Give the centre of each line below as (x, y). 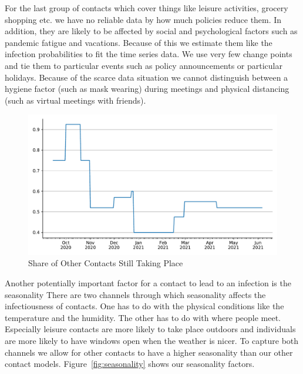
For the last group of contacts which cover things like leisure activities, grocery (147, 8)
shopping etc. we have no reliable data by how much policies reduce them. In (143, 19)
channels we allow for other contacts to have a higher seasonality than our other (149, 352)
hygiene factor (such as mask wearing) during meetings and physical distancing (147, 89)
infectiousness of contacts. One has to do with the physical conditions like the (144, 306)
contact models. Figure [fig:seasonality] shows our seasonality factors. (130, 364)
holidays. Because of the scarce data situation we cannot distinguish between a (147, 77)
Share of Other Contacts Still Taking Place (106, 263)
